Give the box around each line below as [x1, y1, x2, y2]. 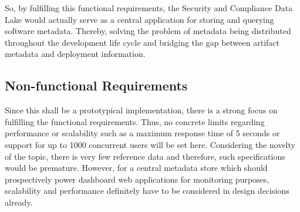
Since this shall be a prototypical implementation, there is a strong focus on [5, 104, 278, 116]
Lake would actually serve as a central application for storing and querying [5, 13, 274, 25]
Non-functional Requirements [5, 76, 188, 95]
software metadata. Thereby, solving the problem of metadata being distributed [5, 25, 291, 37]
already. [5, 196, 33, 208]
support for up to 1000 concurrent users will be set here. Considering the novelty [5, 138, 295, 150]
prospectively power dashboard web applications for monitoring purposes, [5, 173, 269, 185]
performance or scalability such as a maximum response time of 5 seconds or [5, 127, 280, 139]
